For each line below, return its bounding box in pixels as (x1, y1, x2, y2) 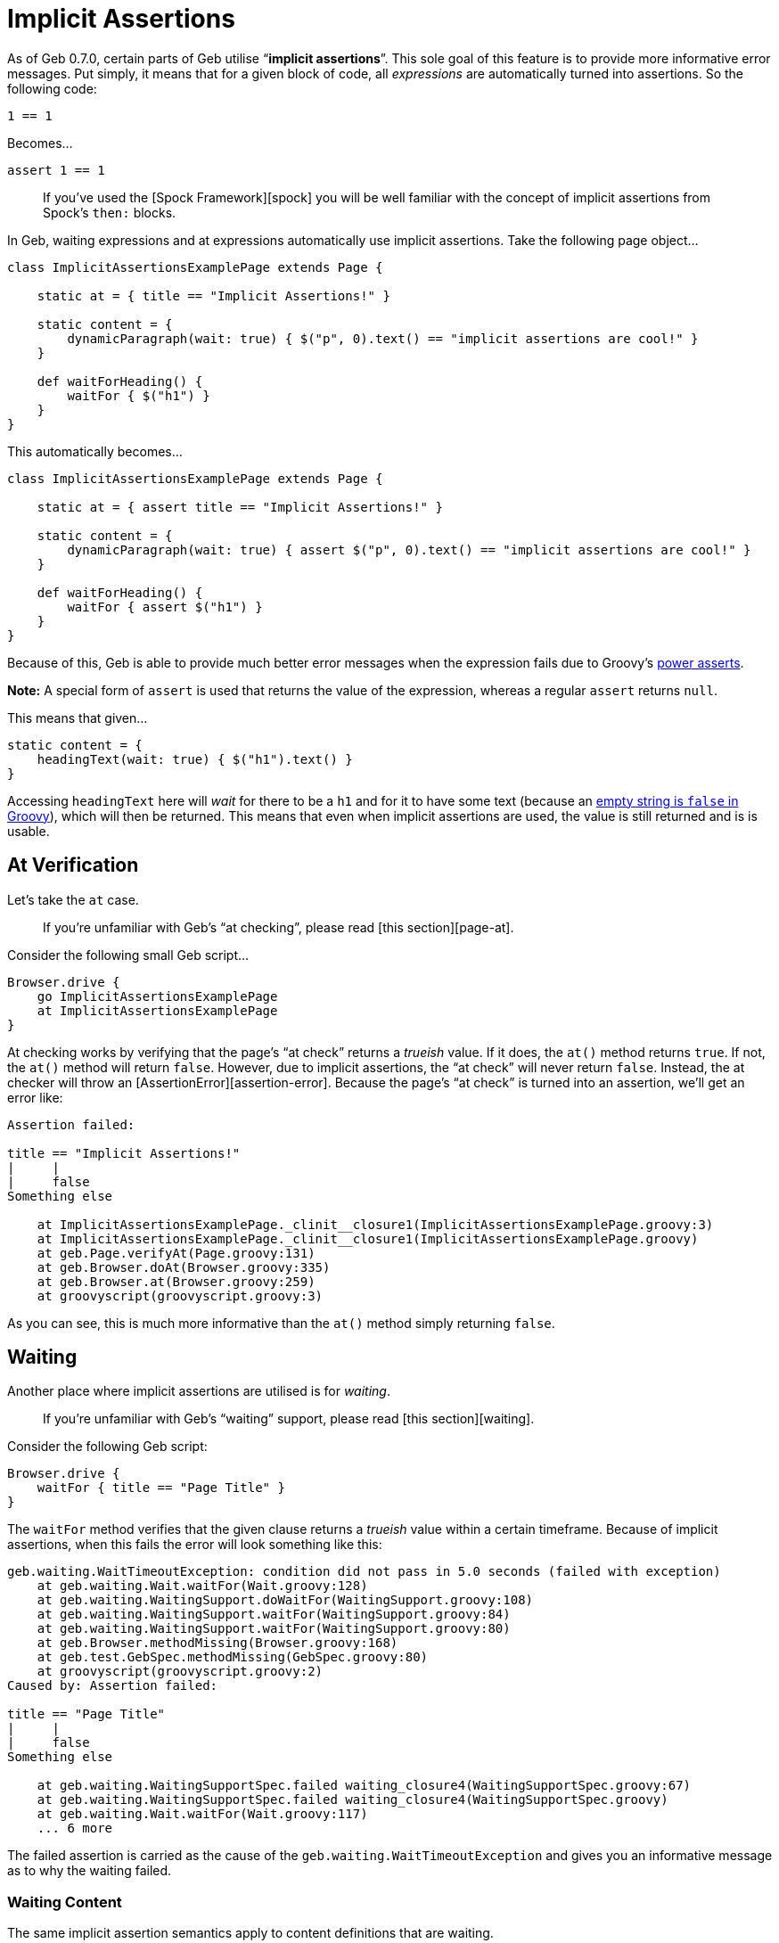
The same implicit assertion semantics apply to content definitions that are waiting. (7, 1925, 494, 1941)
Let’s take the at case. (7, 891, 139, 907)
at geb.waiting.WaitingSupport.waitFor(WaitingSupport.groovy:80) (37, 1621, 511, 1636)
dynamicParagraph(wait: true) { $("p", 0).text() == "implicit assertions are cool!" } (67, 331, 699, 346)
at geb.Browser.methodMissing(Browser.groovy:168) (37, 1636, 398, 1651)
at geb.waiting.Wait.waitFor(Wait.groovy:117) (37, 1807, 368, 1822)
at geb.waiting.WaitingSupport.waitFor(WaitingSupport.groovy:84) (37, 1607, 511, 1622)
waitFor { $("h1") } (67, 388, 210, 403)
